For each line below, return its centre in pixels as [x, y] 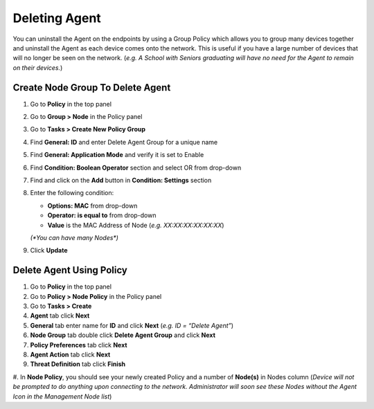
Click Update [49, 251]
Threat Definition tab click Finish [78, 364]
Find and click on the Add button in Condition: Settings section [121, 180]
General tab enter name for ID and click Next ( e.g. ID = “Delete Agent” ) [132, 325]
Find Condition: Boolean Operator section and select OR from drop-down [136, 167]
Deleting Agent [57, 18]
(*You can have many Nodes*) [74, 237]
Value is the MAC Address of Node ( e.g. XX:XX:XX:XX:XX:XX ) [136, 225]
